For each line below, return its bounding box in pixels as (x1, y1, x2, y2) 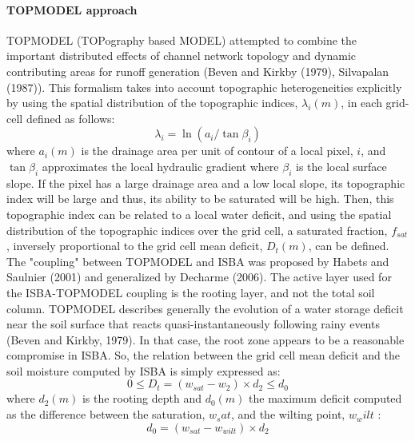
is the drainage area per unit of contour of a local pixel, (81, 142, 353, 159)
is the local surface (296, 157, 387, 174)
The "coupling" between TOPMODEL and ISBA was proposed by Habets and (6, 252, 389, 269)
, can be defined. (308, 237, 389, 254)
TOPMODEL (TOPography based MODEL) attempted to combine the (6, 31, 357, 48)
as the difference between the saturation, (6, 406, 206, 423)
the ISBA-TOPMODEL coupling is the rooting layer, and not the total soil (6, 284, 375, 300)
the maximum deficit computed (249, 390, 402, 407)
